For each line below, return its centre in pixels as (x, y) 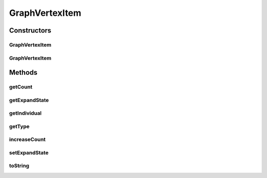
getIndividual (25, 113)
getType (19, 126)
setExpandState (29, 152)
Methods (23, 72)
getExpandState (29, 100)
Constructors (30, 30)
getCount (21, 87)
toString (19, 166)
